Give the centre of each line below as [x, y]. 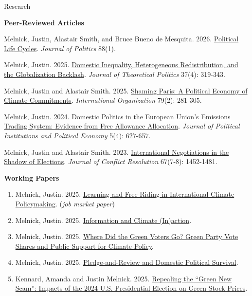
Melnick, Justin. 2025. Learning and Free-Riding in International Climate [125, 194]
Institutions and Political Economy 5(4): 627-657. [77, 135]
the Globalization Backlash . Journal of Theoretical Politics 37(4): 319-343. [115, 74]
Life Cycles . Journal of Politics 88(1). [60, 48]
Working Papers [32, 177]
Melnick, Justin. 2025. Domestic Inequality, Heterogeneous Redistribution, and [121, 65]
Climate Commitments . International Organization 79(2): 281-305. [103, 100]
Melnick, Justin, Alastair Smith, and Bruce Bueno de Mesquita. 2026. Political [121, 39]
